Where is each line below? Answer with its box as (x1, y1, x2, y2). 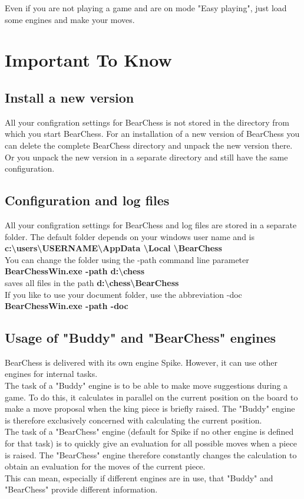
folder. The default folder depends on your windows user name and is (5, 230, 255, 242)
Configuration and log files (5, 191, 170, 209)
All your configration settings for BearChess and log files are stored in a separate (5, 218, 297, 231)
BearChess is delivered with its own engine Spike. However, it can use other (5, 356, 278, 368)
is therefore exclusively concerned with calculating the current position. (5, 413, 262, 426)
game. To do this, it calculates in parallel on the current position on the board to (5, 390, 298, 403)
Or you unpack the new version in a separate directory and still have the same (5, 150, 288, 163)
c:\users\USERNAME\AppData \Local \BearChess (5, 242, 222, 254)
